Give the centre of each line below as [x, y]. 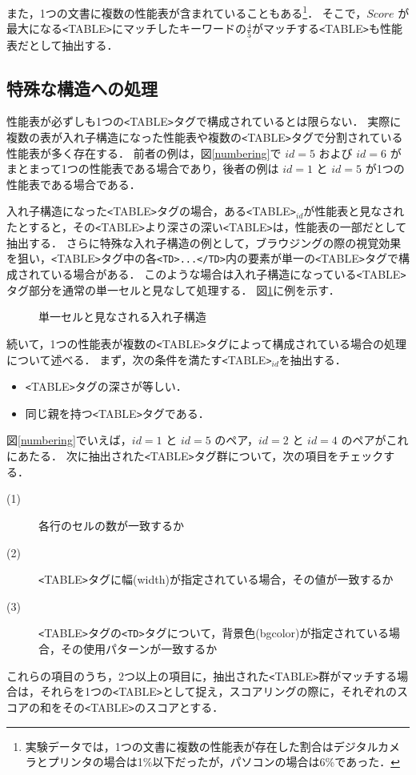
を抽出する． [312, 359]
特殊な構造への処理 [82, 88]
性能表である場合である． [74, 184]
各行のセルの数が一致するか [111, 525]
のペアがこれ [375, 440]
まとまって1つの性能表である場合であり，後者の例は [143, 169]
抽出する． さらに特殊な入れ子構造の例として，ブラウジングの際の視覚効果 [204, 242]
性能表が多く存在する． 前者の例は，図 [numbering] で [144, 153]
